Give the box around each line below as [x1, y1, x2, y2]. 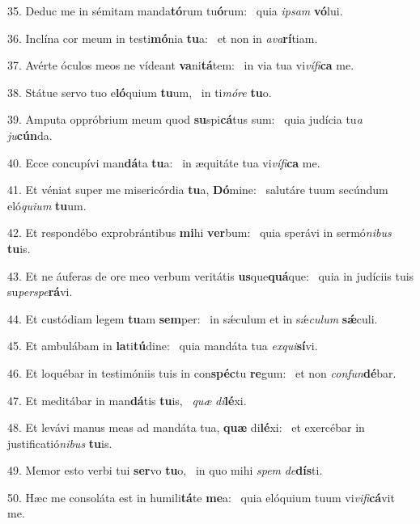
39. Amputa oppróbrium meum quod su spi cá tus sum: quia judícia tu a [7, 111, 363, 128]
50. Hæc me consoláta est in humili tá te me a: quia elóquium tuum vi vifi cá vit [7, 488, 395, 505]
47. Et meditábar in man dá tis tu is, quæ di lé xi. [7, 391, 247, 408]
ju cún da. [7, 126, 53, 143]
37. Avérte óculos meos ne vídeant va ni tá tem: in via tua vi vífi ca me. [7, 57, 354, 74]
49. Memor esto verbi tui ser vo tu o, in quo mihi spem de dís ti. [7, 462, 323, 479]
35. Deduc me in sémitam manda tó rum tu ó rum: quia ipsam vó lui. [7, 2, 343, 19]
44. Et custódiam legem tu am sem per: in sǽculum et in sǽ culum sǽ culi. [7, 310, 378, 327]
